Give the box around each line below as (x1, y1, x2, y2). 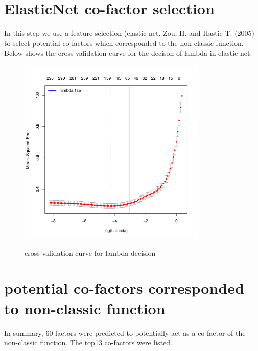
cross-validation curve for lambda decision (25, 247, 156, 258)
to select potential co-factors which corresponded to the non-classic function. (4, 37, 244, 48)
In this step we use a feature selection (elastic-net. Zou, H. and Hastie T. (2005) (4, 28, 255, 38)
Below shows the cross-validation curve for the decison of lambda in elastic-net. (4, 48, 252, 58)
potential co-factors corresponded (4, 277, 244, 298)
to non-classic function (4, 297, 166, 318)
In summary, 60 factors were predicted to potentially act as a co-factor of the (4, 327, 246, 338)
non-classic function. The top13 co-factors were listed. (4, 337, 172, 348)
